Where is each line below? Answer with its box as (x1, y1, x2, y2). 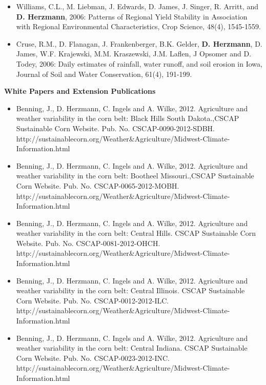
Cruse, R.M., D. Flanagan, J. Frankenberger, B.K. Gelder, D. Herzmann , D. (16, 38, 262, 49)
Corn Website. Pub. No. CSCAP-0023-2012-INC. (16, 352, 170, 363)
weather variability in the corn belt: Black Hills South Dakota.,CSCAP (16, 113, 239, 124)
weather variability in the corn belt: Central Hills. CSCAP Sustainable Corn (16, 228, 256, 238)
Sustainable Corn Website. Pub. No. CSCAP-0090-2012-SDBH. (16, 123, 215, 133)
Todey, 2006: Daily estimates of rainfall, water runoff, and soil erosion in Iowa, (16, 58, 262, 69)
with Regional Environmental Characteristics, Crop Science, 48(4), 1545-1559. (16, 21, 261, 32)
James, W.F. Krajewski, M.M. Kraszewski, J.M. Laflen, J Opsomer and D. (16, 48, 252, 59)
